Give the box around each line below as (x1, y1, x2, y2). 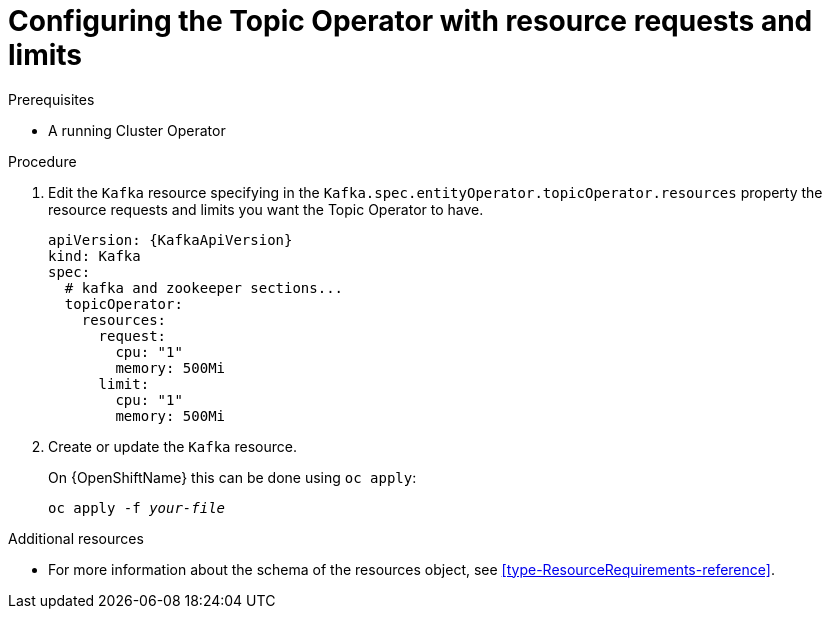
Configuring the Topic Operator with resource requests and (8, 4, 813, 38)
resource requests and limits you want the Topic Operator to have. (48, 200, 484, 218)
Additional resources (8, 529, 144, 547)
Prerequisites (8, 90, 95, 108)
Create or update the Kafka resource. (48, 437, 297, 455)
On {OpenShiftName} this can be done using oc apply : (48, 468, 417, 486)
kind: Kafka (48, 247, 141, 264)
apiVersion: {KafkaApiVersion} (48, 231, 293, 248)
